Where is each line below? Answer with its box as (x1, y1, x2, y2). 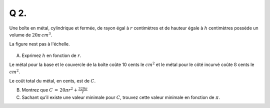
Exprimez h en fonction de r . (21, 52, 81, 58)
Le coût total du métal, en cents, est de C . (9, 77, 96, 83)
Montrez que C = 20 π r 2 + (21, 86, 78, 93)
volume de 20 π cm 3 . (9, 31, 52, 37)
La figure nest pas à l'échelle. (9, 41, 70, 47)
